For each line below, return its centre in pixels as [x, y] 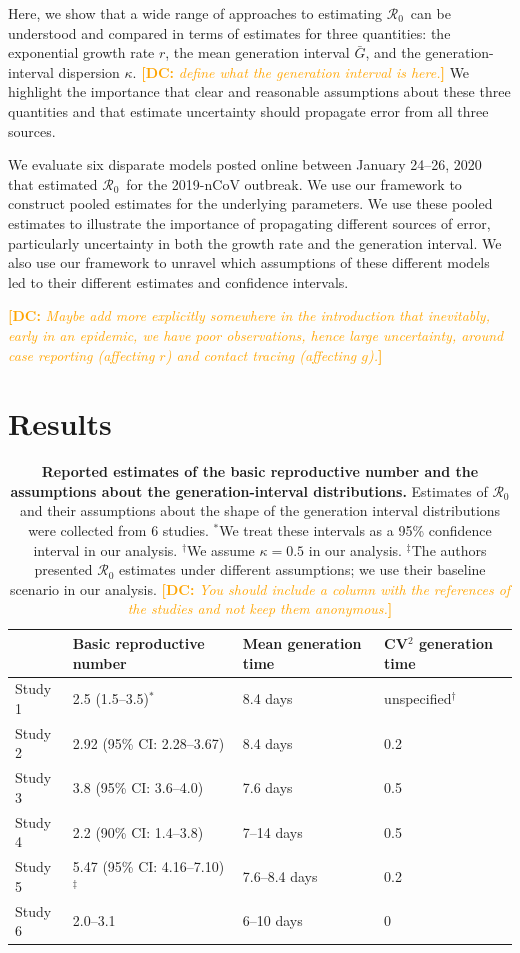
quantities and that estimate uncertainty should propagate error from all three [248, 110]
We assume [221, 549]
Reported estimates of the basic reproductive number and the [260, 471]
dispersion [89, 71]
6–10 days [272, 920]
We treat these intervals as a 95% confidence [355, 530]
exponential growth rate [81, 52]
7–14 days [272, 831]
